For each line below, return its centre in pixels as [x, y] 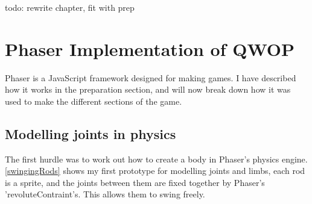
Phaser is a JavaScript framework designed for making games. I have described [151, 77]
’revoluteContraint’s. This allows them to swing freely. [105, 194]
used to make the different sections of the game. [94, 101]
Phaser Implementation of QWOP [150, 48]
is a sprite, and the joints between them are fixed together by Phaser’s [135, 182]
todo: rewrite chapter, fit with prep [70, 7]
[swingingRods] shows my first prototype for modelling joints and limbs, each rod [155, 171]
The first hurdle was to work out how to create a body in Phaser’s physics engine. [156, 159]
